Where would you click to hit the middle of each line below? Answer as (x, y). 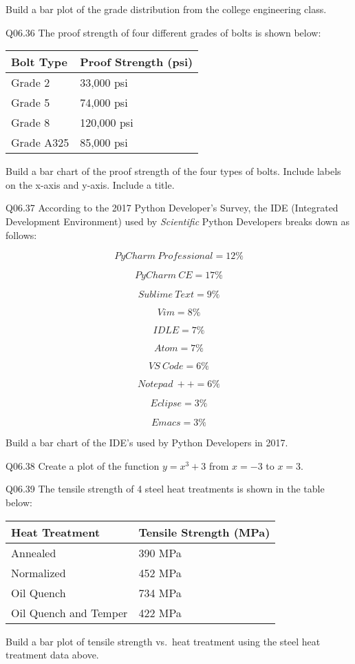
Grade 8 (31, 123)
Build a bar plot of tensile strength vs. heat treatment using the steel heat (163, 641)
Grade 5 (31, 103)
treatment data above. (52, 655)
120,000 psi (107, 123)
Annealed (34, 552)
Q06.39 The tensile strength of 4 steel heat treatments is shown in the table (165, 489)
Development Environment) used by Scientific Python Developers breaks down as (177, 221)
